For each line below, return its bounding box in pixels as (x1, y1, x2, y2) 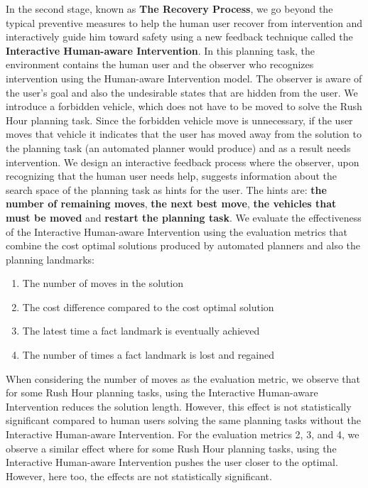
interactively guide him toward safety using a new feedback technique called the (6, 29, 353, 44)
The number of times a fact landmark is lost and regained (22, 347, 275, 362)
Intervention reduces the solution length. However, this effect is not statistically (6, 398, 352, 413)
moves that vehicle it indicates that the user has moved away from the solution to (6, 126, 362, 141)
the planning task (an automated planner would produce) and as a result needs (6, 140, 351, 155)
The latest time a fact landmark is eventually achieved (22, 323, 260, 338)
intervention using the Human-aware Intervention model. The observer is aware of (6, 70, 362, 85)
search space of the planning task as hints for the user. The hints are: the (6, 182, 327, 197)
